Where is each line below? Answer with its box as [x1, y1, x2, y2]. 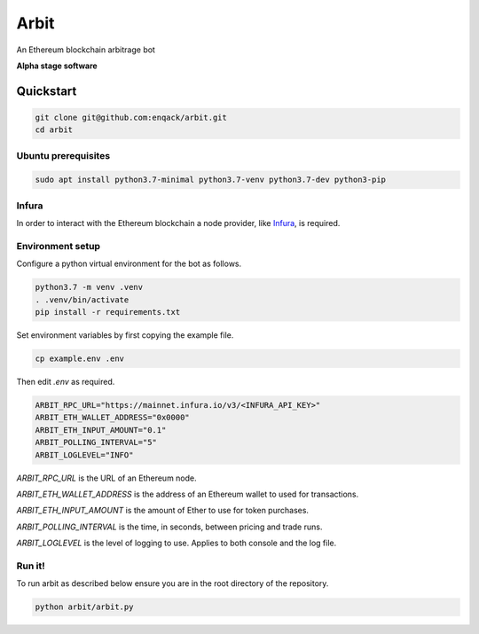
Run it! [16, 560, 45, 572]
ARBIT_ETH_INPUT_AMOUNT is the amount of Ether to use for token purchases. [16, 505, 310, 516]
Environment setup [16, 239, 101, 252]
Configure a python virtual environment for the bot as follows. [16, 258, 242, 270]
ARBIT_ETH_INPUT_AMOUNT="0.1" [35, 425, 167, 434]
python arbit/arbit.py [35, 602, 134, 612]
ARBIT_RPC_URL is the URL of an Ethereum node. [16, 473, 197, 483]
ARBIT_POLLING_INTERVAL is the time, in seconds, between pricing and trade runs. [16, 521, 323, 532]
